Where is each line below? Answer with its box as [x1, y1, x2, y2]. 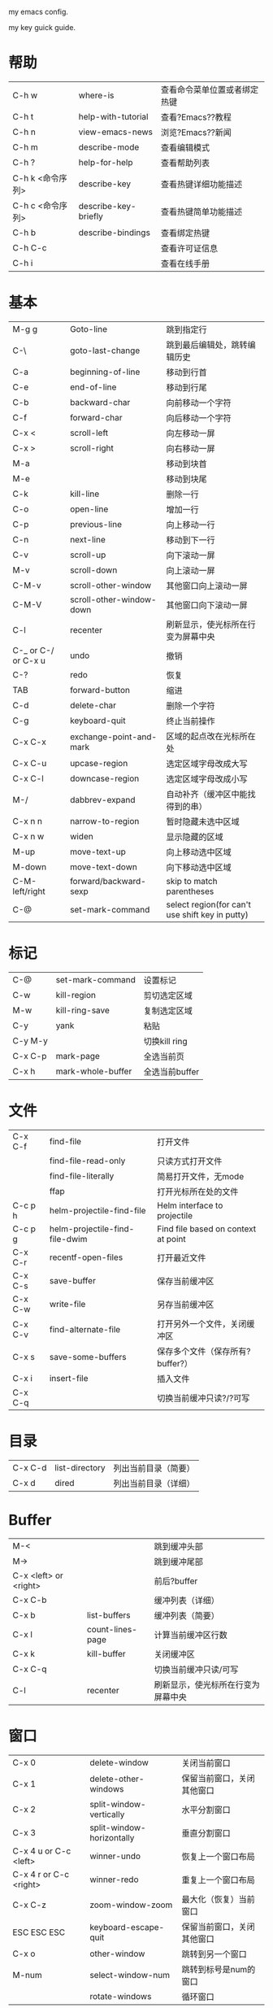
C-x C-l [12, 773, 45, 784]
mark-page [55, 1050, 100, 1061]
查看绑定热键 [161, 227, 210, 238]
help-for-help [78, 156, 133, 168]
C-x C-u [12, 757, 47, 769]
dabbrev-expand [70, 794, 136, 805]
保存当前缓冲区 [157, 1275, 214, 1287]
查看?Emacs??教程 [161, 111, 232, 123]
